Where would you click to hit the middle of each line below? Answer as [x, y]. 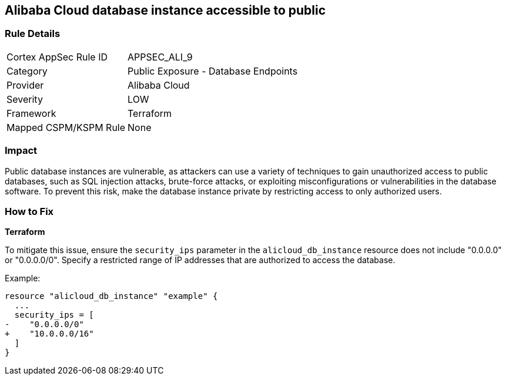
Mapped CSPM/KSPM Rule [66, 127]
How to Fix [29, 211]
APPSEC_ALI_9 [160, 57]
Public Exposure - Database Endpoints [213, 71]
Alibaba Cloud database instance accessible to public [165, 10]
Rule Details [33, 34]
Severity [25, 99]
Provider [25, 85]
